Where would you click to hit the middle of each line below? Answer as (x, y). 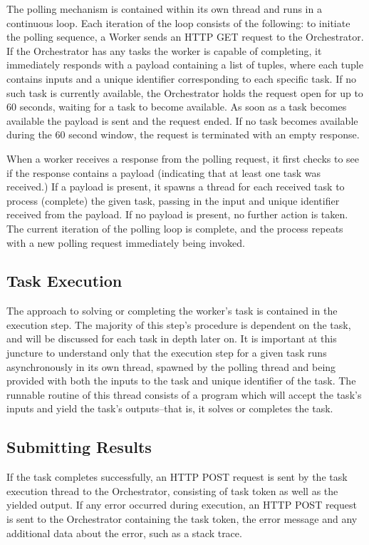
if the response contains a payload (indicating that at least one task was (164, 172)
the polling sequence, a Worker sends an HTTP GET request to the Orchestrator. (185, 37)
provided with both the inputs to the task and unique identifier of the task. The (181, 381)
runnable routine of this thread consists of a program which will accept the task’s (184, 394)
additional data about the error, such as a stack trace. (124, 533)
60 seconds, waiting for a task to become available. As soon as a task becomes (177, 107)
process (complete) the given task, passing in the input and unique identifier (173, 200)
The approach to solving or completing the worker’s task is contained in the (172, 311)
